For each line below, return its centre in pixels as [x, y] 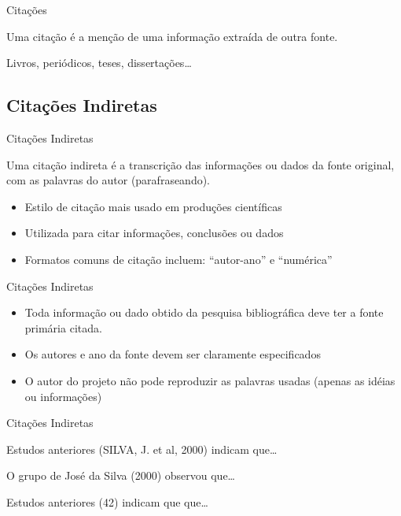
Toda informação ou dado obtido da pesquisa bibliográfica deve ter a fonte [204, 312]
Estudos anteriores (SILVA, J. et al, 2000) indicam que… [142, 449]
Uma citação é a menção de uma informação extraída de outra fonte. [172, 36]
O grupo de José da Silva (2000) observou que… [121, 475]
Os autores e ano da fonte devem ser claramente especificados [173, 354]
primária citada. [63, 327]
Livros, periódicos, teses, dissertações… [99, 63]
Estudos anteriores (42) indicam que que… [107, 501]
